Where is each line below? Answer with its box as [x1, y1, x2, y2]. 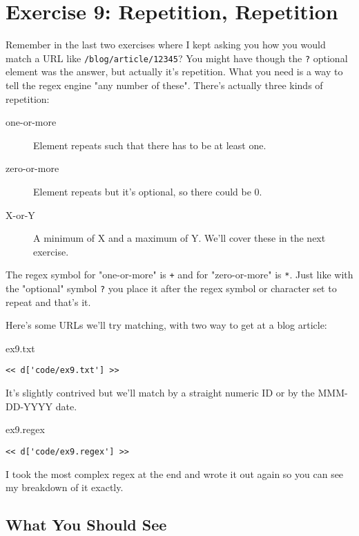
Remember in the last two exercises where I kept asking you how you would [6, 37, 326, 52]
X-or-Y [6, 207, 35, 222]
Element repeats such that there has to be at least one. [33, 137, 266, 152]
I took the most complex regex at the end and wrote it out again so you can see [6, 466, 344, 481]
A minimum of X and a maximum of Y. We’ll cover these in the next [33, 231, 326, 245]
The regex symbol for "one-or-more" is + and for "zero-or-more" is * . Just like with [6, 267, 353, 282]
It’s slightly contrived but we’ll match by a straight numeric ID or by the [6, 385, 315, 400]
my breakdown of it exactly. [6, 480, 124, 495]
